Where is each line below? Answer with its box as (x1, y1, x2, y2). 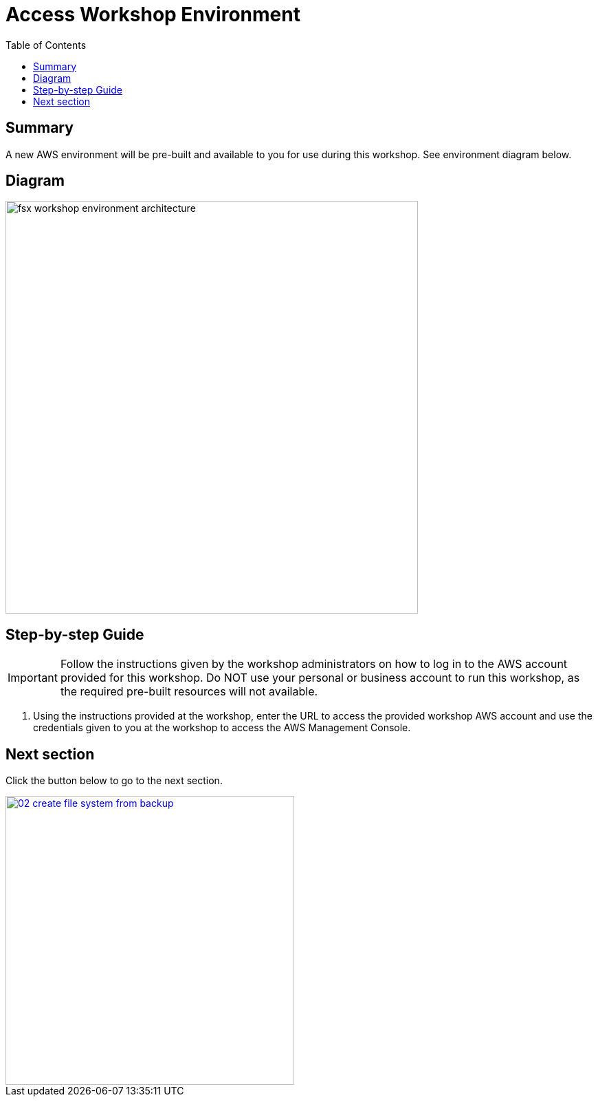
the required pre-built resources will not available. (60, 684, 318, 699)
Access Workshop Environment (5, 3, 300, 26)
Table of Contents (5, 39, 87, 51)
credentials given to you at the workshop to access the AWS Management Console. (33, 722, 411, 734)
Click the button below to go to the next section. (5, 775, 223, 787)
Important (8, 671, 58, 685)
